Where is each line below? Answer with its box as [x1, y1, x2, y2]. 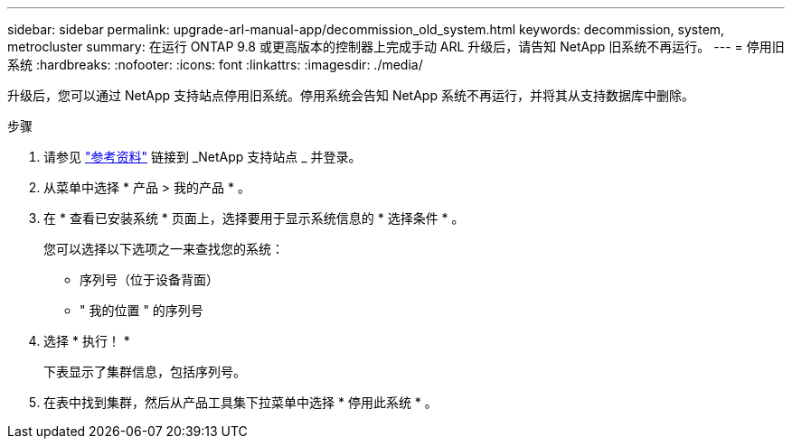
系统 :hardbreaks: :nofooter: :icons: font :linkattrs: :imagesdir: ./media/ [7, 57, 423, 72]
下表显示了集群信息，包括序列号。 [43, 364, 246, 379]
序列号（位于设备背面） [80, 272, 219, 287]
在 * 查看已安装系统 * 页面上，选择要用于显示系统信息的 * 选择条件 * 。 [43, 210, 465, 226]
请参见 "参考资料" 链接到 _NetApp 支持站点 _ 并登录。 [43, 149, 362, 164]
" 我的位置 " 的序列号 [80, 302, 203, 318]
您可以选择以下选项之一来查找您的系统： [43, 241, 284, 256]
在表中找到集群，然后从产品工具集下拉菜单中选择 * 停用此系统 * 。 [43, 395, 438, 410]
